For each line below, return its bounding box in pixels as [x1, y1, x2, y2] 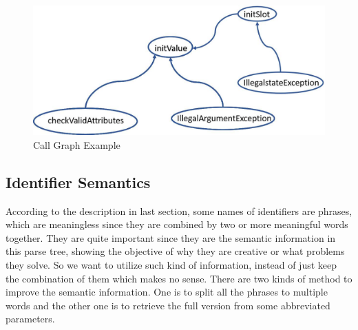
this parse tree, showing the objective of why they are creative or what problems [6, 244, 345, 258]
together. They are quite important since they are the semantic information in [6, 230, 336, 245]
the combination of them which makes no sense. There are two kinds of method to [6, 271, 352, 285]
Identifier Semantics [6, 171, 151, 192]
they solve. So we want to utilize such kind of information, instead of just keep [6, 257, 337, 271]
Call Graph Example [33, 137, 120, 152]
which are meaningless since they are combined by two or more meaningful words [6, 217, 348, 231]
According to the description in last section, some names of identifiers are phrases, [6, 203, 352, 218]
